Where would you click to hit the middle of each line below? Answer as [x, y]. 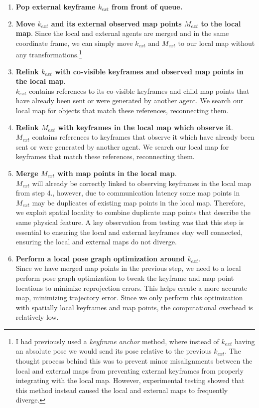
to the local [221, 23]
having [245, 341]
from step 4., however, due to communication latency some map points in [128, 193]
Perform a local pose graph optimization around [100, 258]
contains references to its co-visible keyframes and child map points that [139, 91]
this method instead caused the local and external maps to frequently [122, 390]
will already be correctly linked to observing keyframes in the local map [141, 183]
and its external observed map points [116, 23]
